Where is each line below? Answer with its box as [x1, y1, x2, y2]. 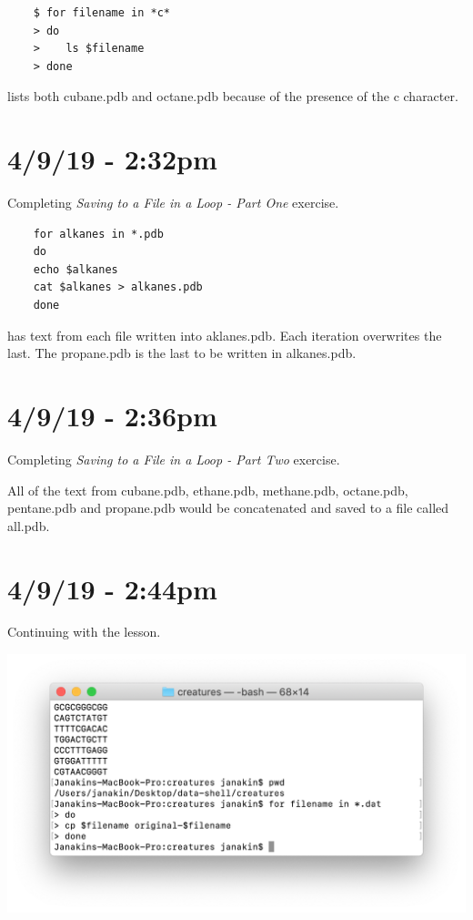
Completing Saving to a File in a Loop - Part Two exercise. [7, 449, 340, 468]
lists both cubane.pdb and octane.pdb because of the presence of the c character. [7, 87, 458, 106]
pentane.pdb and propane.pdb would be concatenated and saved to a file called [7, 498, 449, 517]
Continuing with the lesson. [7, 622, 161, 641]
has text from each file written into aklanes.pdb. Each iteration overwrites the [7, 325, 442, 344]
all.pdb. [7, 516, 50, 535]
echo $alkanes [33, 262, 118, 276]
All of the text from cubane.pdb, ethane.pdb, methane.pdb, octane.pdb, [7, 480, 408, 499]
